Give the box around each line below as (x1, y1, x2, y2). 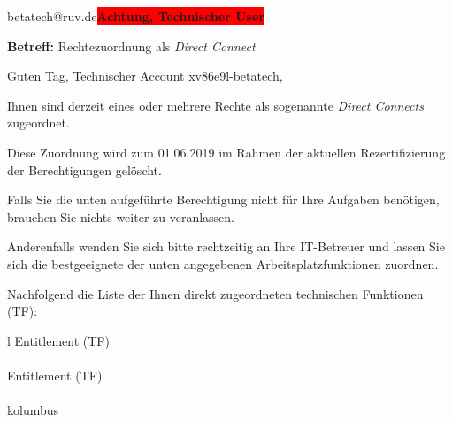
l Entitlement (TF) (7, 331, 110, 349)
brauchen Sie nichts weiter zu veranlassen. (7, 207, 234, 226)
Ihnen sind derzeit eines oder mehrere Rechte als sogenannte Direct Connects (7, 96, 424, 114)
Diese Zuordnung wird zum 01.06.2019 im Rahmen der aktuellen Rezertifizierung (7, 142, 446, 161)
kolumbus (7, 401, 59, 419)
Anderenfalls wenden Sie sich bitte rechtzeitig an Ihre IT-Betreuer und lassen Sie (7, 237, 445, 256)
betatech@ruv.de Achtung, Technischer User (7, 7, 264, 25)
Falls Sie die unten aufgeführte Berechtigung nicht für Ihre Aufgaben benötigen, (7, 190, 440, 209)
